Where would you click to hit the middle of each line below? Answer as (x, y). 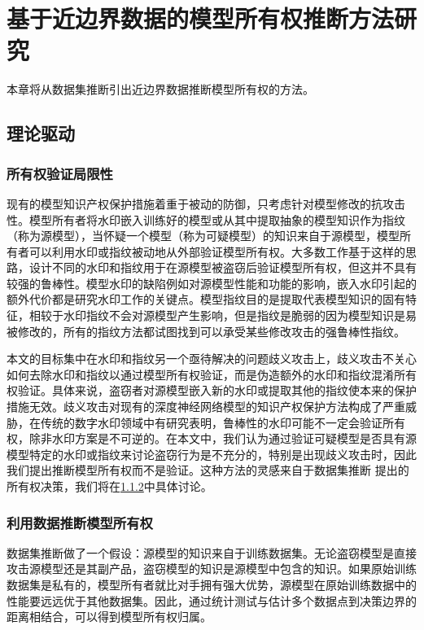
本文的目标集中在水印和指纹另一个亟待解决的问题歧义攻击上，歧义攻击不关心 (212, 359)
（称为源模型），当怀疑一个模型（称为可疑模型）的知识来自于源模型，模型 (203, 236)
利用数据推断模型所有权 (80, 522)
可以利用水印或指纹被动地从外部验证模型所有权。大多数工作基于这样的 (217, 251)
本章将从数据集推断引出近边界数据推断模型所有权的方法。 (160, 89)
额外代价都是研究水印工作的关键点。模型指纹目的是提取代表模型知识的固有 (206, 299)
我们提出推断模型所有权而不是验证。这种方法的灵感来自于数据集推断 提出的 (208, 470)
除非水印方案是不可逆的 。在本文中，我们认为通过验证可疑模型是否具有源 (223, 438)
